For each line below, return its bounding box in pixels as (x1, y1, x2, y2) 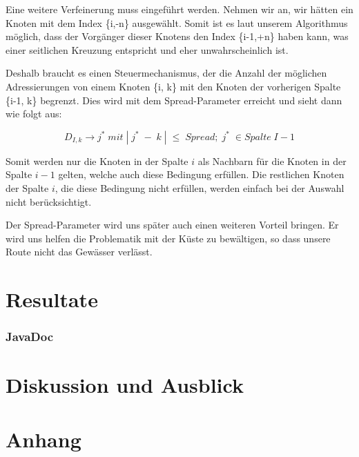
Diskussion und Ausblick (6, 371, 244, 399)
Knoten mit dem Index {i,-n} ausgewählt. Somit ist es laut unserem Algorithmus (6, 15, 348, 30)
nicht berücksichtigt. (6, 194, 92, 208)
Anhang (6, 425, 81, 453)
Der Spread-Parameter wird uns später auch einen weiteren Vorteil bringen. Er (6, 217, 339, 232)
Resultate (6, 285, 98, 313)
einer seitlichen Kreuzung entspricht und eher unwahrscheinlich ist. (6, 42, 289, 57)
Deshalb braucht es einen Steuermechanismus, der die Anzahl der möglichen (6, 66, 327, 80)
